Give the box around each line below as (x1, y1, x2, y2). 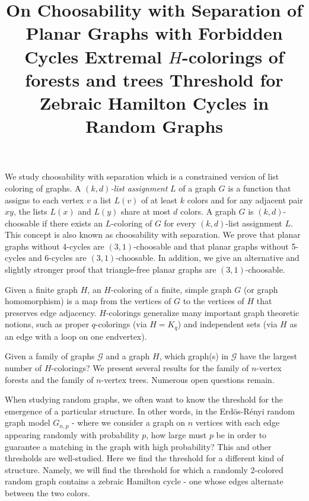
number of (5, 362, 42, 374)
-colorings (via (95, 318, 147, 330)
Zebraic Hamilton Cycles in (39, 90, 269, 114)
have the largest (240, 350, 297, 362)
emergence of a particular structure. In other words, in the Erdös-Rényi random (5, 404, 295, 417)
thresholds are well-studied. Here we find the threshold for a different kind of (5, 452, 284, 464)
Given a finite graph (5, 283, 78, 295)
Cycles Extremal (24, 44, 163, 68)
